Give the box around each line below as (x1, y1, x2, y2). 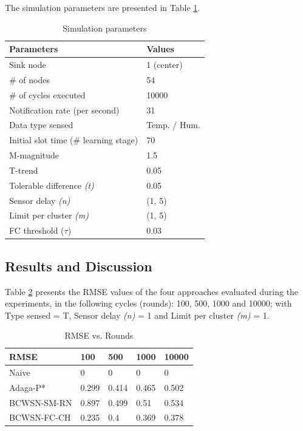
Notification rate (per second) (9, 103, 120, 116)
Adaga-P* (9, 381, 46, 393)
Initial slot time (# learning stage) (9, 134, 138, 146)
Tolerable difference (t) (9, 178, 94, 191)
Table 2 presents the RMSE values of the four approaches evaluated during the (5, 285, 299, 297)
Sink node (9, 58, 46, 71)
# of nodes (9, 73, 50, 86)
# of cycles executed (9, 88, 86, 101)
